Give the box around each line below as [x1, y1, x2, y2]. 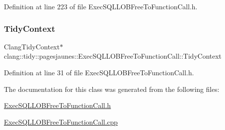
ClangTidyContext [4, 41, 60, 51]
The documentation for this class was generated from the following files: [4, 84, 220, 94]
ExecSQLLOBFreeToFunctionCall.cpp [4, 116, 118, 127]
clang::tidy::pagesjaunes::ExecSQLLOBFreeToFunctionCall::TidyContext [4, 51, 222, 61]
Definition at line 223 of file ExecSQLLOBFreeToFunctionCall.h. [4, 1, 198, 11]
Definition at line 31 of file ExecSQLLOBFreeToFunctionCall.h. [4, 67, 194, 77]
